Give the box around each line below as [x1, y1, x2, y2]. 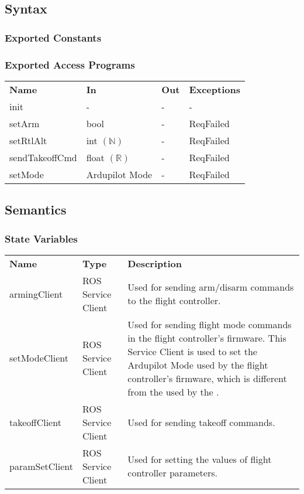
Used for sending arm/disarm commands [127, 280, 294, 294]
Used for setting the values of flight [127, 452, 272, 466]
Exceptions [189, 82, 240, 96]
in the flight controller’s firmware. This [127, 331, 286, 345]
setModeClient [9, 351, 68, 365]
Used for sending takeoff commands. [127, 415, 275, 429]
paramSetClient [9, 459, 73, 473]
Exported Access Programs [5, 57, 135, 71]
